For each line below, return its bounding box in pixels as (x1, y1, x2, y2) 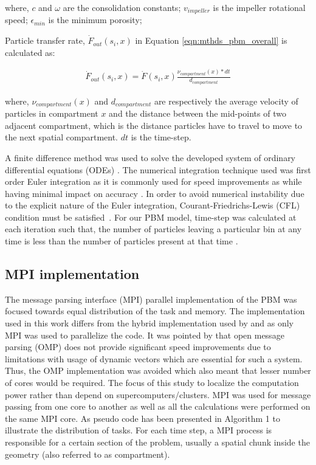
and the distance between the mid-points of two (109, 107, 286, 120)
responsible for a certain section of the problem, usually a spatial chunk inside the (5, 436, 310, 448)
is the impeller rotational (213, 1, 306, 13)
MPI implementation (5, 264, 140, 283)
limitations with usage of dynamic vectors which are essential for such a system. (5, 352, 303, 365)
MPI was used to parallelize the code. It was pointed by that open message (5, 328, 284, 341)
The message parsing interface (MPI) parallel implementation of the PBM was (5, 292, 297, 305)
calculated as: (5, 46, 55, 58)
